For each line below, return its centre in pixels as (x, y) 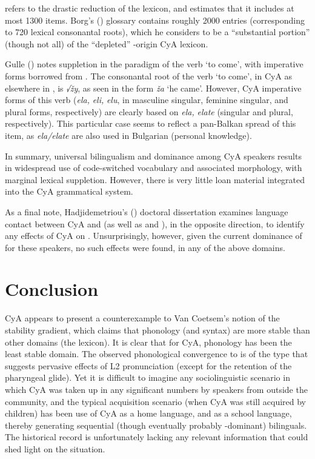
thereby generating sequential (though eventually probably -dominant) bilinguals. (156, 425)
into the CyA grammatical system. (69, 191)
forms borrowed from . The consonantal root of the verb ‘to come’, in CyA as (149, 75)
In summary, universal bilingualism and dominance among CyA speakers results (153, 156)
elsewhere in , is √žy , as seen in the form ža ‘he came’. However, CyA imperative (153, 88)
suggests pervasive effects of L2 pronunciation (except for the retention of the (148, 365)
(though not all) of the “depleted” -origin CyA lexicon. (107, 43)
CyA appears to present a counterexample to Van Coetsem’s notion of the (142, 318)
